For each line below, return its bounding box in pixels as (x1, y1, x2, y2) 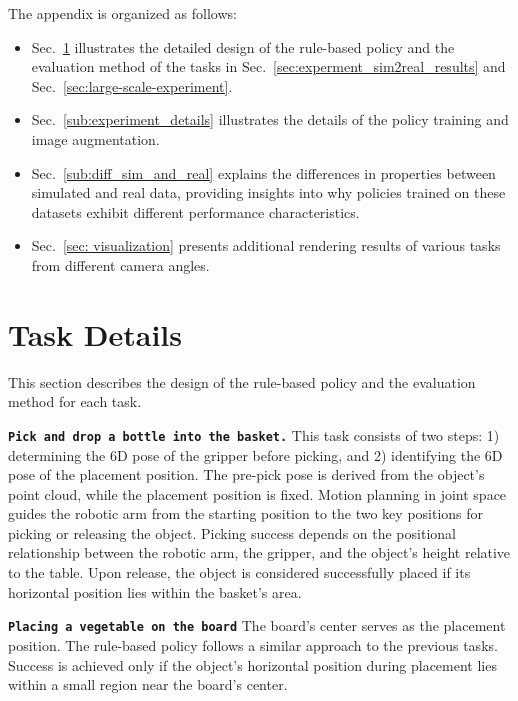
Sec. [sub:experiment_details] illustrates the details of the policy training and (31, 109, 509, 130)
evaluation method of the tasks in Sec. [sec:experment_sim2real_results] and (31, 56, 506, 77)
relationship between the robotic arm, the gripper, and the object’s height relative (8, 542, 511, 563)
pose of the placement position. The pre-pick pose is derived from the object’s (8, 464, 485, 485)
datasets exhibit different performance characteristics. (31, 201, 360, 222)
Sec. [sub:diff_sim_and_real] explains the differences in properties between (31, 162, 496, 183)
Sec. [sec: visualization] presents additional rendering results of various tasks (31, 235, 501, 256)
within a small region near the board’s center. (8, 674, 288, 695)
